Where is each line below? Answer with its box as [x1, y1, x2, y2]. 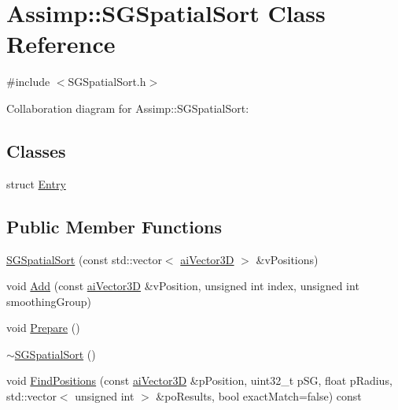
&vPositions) [256, 251, 319, 267]
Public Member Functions [6, 214, 222, 238]
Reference [6, 28, 116, 60]
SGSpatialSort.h [68, 73, 146, 90]
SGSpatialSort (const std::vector [6, 251, 162, 267]
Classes [6, 138, 66, 162]
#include [6, 73, 50, 90]
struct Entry [6, 175, 66, 192]
